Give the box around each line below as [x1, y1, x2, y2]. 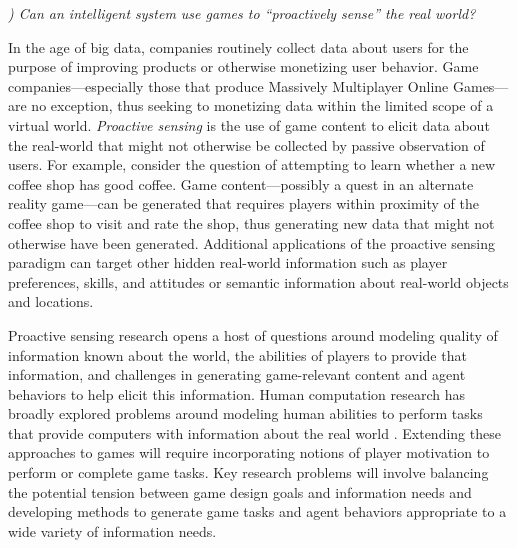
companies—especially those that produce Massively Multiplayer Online [8, 75, 449, 96]
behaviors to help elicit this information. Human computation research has [8, 383, 466, 404]
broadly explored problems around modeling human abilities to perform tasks [8, 403, 483, 424]
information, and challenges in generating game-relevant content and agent [8, 364, 466, 385]
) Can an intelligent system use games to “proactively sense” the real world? [8, 3, 476, 23]
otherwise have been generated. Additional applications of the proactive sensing [8, 232, 495, 253]
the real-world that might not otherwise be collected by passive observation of [8, 134, 485, 155]
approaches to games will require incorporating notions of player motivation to [8, 442, 490, 463]
